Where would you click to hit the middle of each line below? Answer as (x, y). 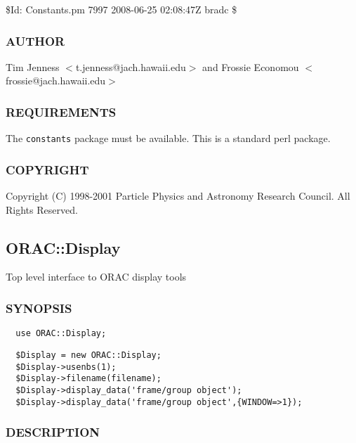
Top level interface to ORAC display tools (96, 277)
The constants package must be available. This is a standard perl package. (168, 138)
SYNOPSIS (39, 308)
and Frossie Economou (251, 66)
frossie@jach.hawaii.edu (56, 81)
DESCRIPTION (53, 432)
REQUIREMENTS (61, 111)
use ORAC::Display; (61, 334)
